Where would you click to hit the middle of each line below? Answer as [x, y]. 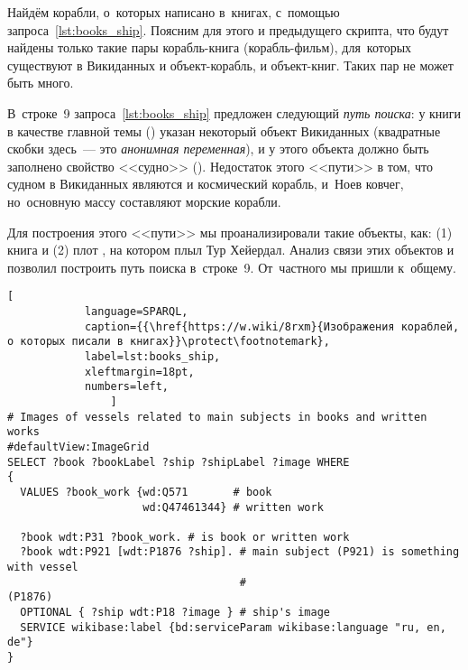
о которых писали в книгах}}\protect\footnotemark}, [169, 342]
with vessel [43, 568]
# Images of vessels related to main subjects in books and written [217, 417]
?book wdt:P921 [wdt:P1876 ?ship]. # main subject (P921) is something [240, 552]
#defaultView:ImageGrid [78, 447]
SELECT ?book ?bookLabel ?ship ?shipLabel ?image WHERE [179, 462]
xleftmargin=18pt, [139, 372]
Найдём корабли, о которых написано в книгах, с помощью [174, 12]
